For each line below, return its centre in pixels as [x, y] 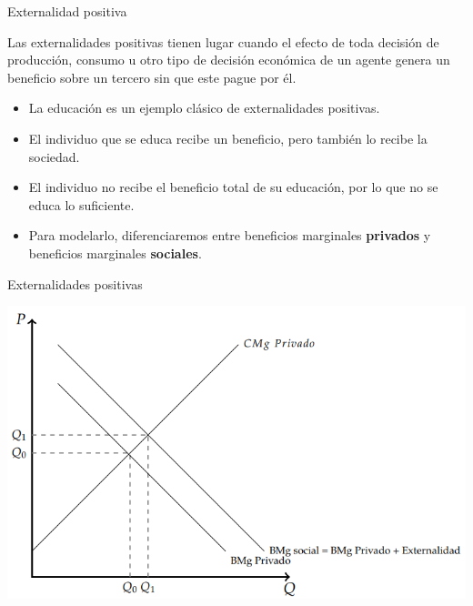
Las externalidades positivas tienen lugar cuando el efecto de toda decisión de [223, 41]
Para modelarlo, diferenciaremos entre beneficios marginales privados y [230, 235]
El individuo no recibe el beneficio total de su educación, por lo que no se [233, 187]
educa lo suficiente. [81, 204]
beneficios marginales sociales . [115, 252]
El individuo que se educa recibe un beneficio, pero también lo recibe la [228, 138]
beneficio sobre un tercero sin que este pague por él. [152, 77]
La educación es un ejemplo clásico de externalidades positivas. [204, 108]
